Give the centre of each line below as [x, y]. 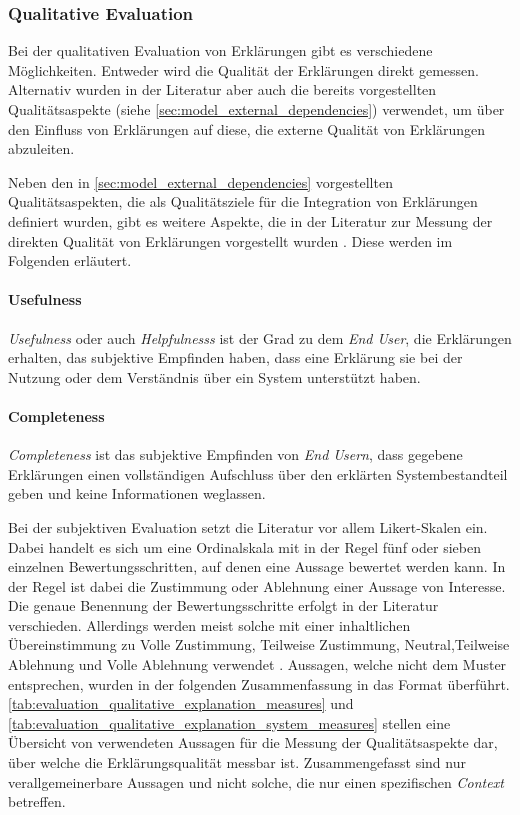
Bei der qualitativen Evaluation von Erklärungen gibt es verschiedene [220, 50]
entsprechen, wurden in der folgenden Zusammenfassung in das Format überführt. [259, 683]
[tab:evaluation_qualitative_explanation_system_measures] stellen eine [229, 722]
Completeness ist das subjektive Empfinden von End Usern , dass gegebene [235, 454]
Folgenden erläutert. [70, 260]
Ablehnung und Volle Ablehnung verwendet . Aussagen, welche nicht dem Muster [257, 664]
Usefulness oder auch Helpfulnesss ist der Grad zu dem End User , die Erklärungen [260, 337]
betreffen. [37, 801]
